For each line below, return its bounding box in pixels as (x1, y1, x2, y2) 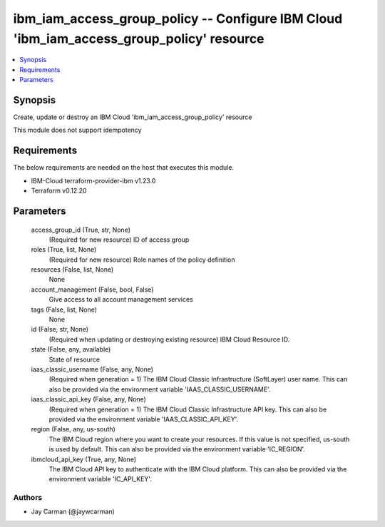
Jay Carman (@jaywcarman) (31, 507, 115, 516)
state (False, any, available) (31, 345, 111, 354)
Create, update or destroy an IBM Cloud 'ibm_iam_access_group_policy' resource (13, 113, 252, 121)
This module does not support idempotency (13, 126, 142, 135)
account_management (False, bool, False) (31, 285, 154, 294)
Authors (13, 493, 43, 503)
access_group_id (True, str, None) (31, 225, 131, 234)
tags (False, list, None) (31, 305, 98, 314)
